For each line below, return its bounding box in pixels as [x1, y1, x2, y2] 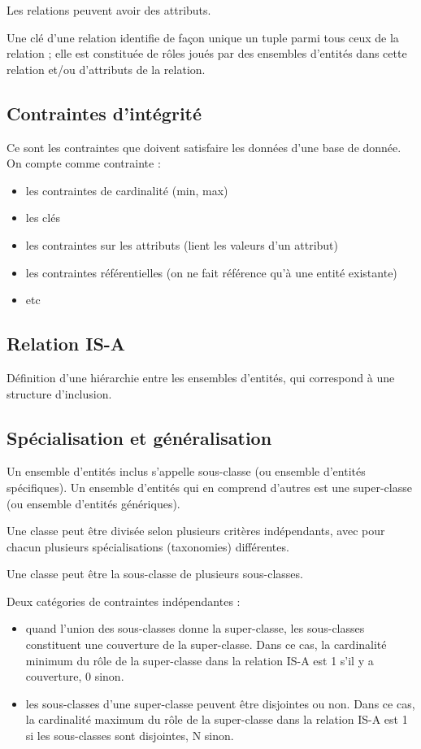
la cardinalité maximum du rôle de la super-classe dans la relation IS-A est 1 [25, 711, 408, 728]
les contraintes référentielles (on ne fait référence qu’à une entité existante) [25, 263, 397, 281]
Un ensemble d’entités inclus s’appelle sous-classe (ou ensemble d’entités [7, 463, 366, 480]
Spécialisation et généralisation [7, 425, 272, 450]
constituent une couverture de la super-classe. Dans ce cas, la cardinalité [25, 636, 387, 653]
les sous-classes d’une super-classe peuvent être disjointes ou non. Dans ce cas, [25, 695, 415, 712]
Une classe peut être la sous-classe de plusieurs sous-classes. [7, 565, 303, 582]
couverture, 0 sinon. [25, 668, 124, 685]
